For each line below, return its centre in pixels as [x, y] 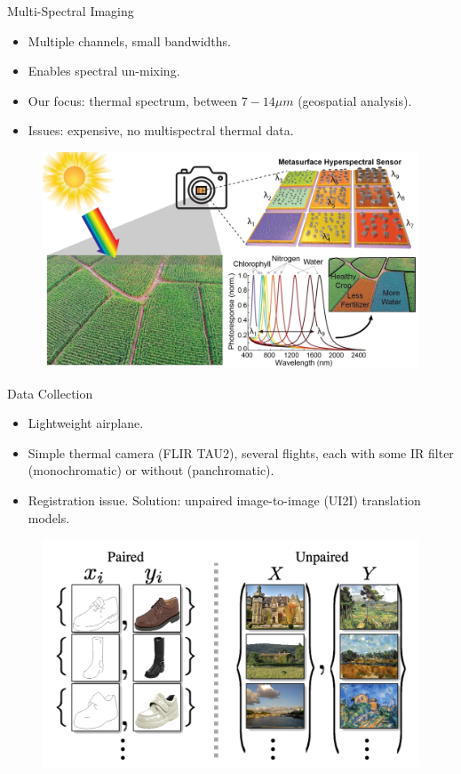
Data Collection [50, 393]
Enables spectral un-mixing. [104, 71]
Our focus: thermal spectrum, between [132, 100]
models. [49, 517]
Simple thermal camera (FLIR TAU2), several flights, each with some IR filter [241, 452]
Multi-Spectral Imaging [71, 11]
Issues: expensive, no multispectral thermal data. [161, 130]
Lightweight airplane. [86, 423]
